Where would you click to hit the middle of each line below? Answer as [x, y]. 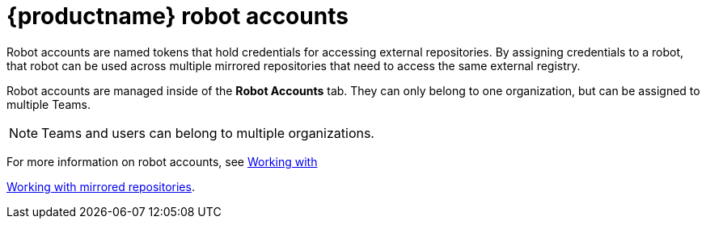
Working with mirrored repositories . [101, 186]
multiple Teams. [49, 104]
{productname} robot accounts [178, 16]
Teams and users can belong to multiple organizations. [208, 133]
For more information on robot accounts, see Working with [162, 161]
